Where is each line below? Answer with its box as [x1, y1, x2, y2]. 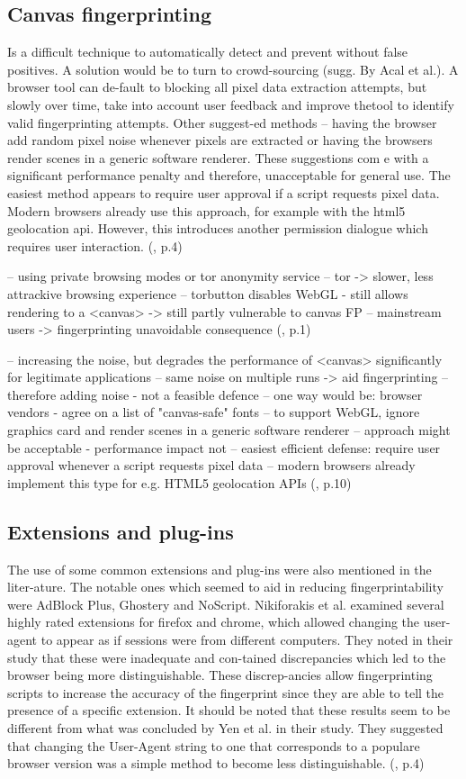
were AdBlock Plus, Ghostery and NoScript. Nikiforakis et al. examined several [7, 594, 444, 613]
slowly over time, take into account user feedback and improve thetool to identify [7, 95, 454, 113]
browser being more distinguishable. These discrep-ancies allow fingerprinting [7, 666, 433, 684]
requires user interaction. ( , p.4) [7, 236, 183, 255]
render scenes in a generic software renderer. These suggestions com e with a [7, 148, 429, 167]
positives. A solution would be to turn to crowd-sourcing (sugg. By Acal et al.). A [7, 59, 459, 78]
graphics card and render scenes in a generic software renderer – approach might [7, 421, 451, 439]
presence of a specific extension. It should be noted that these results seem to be [7, 701, 451, 720]
